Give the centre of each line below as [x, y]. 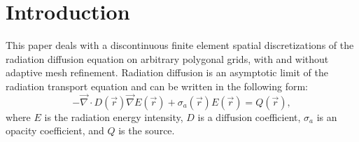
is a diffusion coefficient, [249, 116]
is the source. [147, 130]
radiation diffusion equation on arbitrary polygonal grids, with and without [167, 58]
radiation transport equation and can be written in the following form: [157, 86]
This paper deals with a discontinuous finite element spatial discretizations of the [180, 45]
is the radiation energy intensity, [114, 116]
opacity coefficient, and [55, 130]
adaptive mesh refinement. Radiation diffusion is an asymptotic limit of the [167, 72]
